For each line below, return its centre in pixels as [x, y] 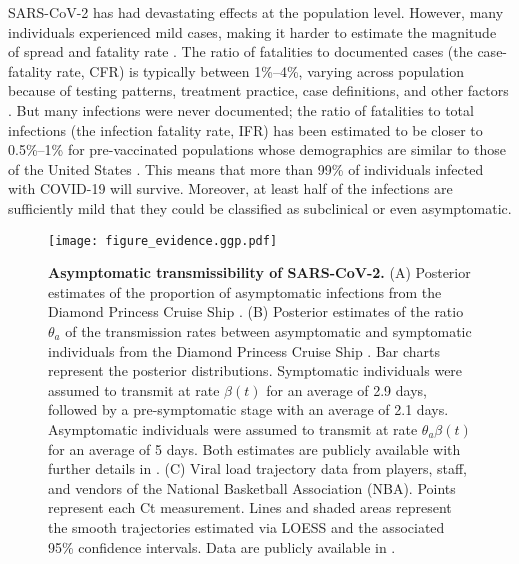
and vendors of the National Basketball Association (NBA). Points [252, 487]
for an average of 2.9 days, [346, 389]
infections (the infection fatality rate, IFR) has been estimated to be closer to [245, 129]
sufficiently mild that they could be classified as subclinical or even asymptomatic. [260, 207]
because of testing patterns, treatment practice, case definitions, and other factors [258, 90]
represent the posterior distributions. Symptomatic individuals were [255, 370]
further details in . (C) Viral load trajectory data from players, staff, [257, 468]
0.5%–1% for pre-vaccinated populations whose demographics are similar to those [257, 149]
